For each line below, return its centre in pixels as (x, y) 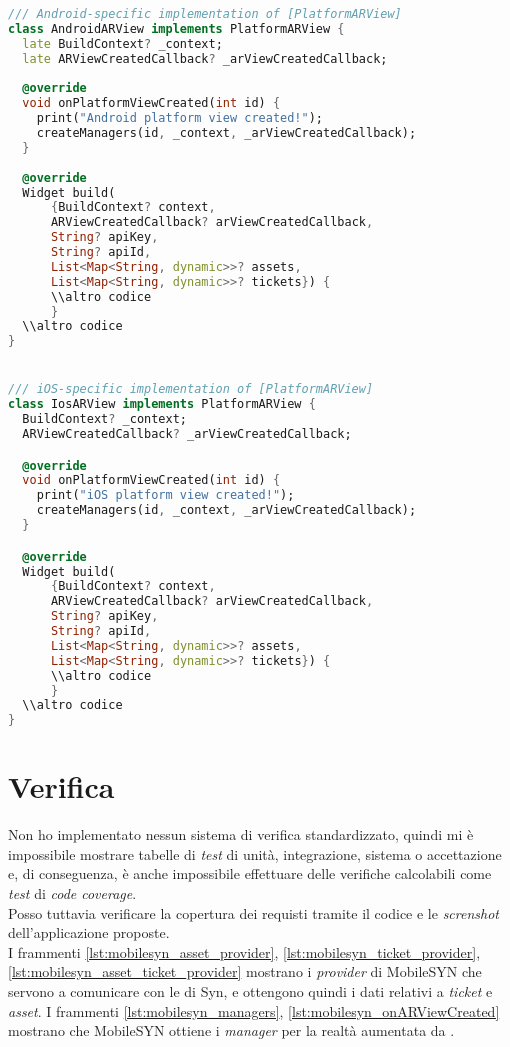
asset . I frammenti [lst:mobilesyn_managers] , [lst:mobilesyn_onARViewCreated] (254, 1010)
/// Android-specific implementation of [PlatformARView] (205, 14)
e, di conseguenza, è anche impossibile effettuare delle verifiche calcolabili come (250, 873)
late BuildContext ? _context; (122, 43)
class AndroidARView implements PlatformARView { (176, 28)
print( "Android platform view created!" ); (180, 118)
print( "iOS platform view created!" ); (165, 495)
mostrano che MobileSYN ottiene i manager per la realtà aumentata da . (231, 1030)
